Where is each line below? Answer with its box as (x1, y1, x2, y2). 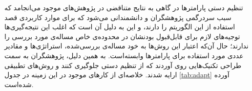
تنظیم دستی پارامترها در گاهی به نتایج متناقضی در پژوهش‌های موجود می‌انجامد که (4, 2, 243, 12)
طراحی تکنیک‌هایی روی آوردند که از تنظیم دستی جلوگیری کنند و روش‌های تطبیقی (4, 60, 242, 70)
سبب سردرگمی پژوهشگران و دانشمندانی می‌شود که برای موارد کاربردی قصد (4, 12, 231, 22)
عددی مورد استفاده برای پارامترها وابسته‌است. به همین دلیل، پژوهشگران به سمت (4, 50, 244, 60)
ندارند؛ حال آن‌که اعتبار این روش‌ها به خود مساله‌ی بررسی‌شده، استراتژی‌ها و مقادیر (4, 41, 249, 51)
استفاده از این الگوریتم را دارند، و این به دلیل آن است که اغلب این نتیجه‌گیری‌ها (4, 22, 235, 32)
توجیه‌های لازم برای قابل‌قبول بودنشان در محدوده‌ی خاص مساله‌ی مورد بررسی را (4, 31, 240, 41)
